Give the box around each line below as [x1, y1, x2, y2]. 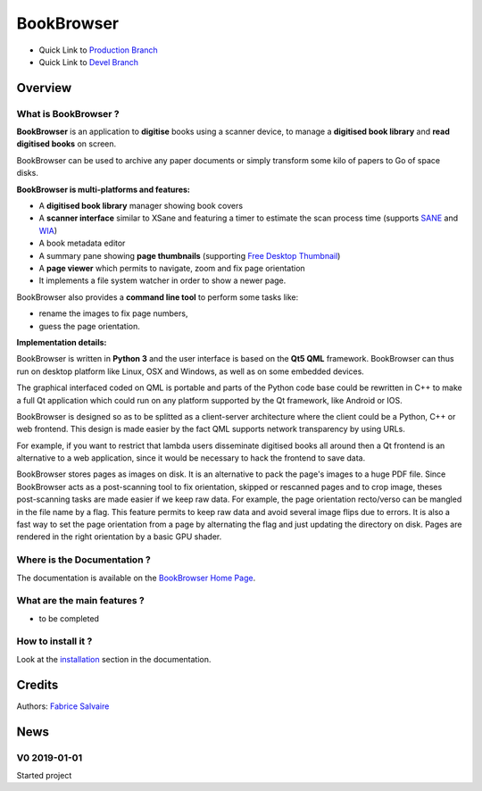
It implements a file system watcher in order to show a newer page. [38, 275, 287, 286]
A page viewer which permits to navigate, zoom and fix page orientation [38, 263, 305, 273]
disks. [16, 168, 39, 179]
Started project [16, 770, 72, 780]
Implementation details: [16, 337, 107, 347]
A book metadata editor [38, 237, 126, 249]
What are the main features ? [16, 595, 145, 607]
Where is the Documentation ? [16, 554, 151, 566]
